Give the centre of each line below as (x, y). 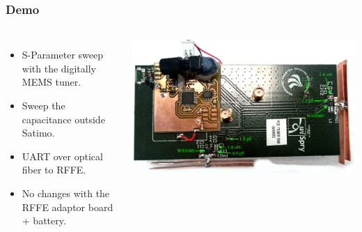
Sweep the (44, 105)
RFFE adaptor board (68, 207)
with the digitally (59, 68)
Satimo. (38, 133)
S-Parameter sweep (63, 55)
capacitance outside (63, 119)
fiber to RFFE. (54, 170)
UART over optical (62, 156)
